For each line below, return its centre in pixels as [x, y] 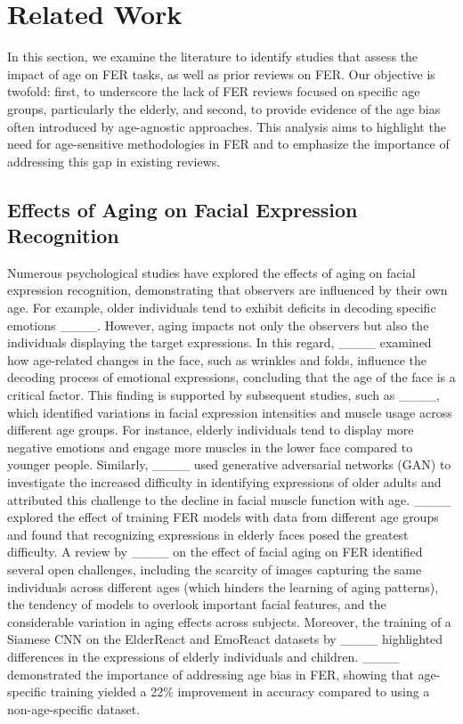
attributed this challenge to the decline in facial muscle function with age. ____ [229, 499]
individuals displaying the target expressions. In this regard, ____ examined [219, 342]
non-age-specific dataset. [74, 708]
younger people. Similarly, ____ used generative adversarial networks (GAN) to [229, 464]
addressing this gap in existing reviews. [114, 161]
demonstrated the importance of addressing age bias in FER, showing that [211, 674]
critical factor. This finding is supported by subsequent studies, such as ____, [223, 395]
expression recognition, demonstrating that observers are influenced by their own [227, 290]
